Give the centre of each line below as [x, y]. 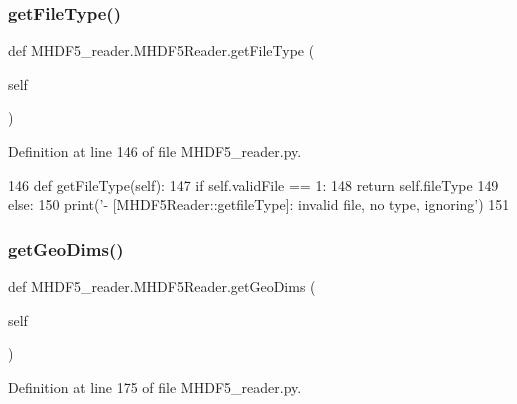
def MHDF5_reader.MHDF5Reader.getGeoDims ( [162, 286]
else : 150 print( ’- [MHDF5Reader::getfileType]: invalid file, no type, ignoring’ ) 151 [259, 204]
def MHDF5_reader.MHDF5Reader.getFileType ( [161, 50]
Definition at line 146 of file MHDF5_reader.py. [155, 151]
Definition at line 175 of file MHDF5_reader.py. [155, 386]
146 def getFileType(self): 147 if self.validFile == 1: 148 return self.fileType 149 [253, 184]
